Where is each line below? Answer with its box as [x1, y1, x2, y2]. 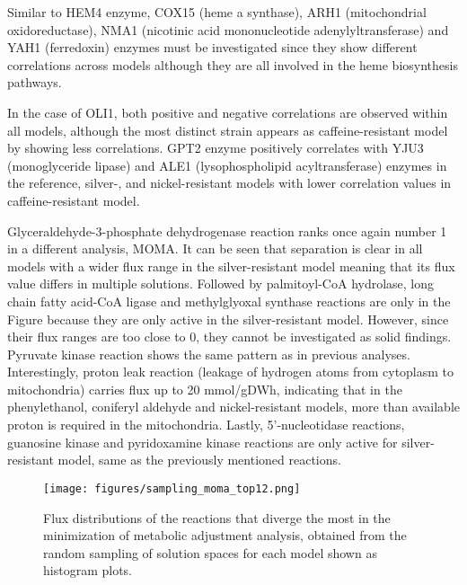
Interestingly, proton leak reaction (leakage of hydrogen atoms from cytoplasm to [7, 362, 454, 381]
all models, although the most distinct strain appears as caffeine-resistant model [7, 120, 448, 139]
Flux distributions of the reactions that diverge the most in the [43, 508, 391, 527]
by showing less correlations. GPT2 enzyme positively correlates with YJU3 [7, 138, 424, 157]
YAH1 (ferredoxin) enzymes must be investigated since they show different [7, 38, 418, 57]
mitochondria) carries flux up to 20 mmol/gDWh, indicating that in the [7, 379, 402, 398]
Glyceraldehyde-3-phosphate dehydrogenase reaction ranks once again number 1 [7, 221, 447, 240]
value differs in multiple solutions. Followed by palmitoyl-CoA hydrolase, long [7, 274, 435, 293]
